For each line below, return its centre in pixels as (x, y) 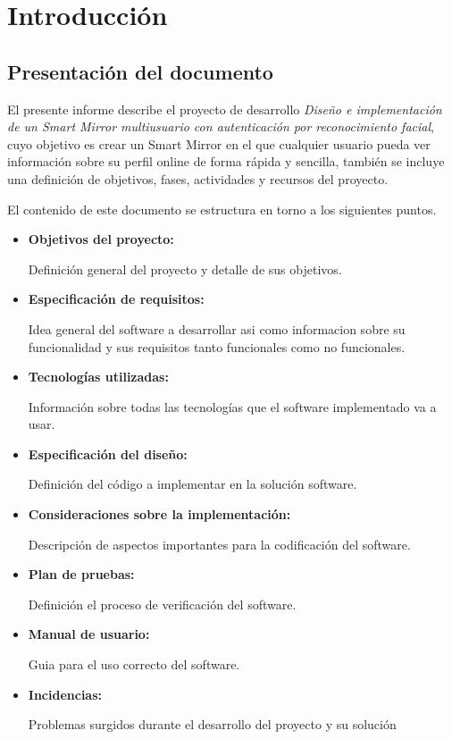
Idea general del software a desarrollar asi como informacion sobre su (217, 328)
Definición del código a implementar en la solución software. (193, 484)
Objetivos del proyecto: (101, 239)
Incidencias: (65, 694)
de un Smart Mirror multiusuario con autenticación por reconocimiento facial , (221, 126)
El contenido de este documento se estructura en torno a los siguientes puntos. (222, 209)
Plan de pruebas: (81, 574)
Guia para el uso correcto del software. (134, 664)
